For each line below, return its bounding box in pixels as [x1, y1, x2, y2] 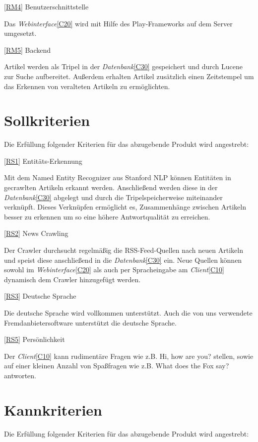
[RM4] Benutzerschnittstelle [4, 1, 89, 11]
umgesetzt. [4, 28, 37, 38]
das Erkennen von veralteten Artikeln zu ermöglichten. [4, 81, 170, 91]
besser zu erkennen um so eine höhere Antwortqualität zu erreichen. [4, 211, 210, 221]
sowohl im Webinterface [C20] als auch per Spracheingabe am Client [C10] [4, 264, 224, 275]
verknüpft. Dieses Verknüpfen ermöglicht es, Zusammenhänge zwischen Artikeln [4, 202, 246, 212]
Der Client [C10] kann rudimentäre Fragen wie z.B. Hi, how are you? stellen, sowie [4, 350, 254, 361]
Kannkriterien [4, 399, 102, 420]
